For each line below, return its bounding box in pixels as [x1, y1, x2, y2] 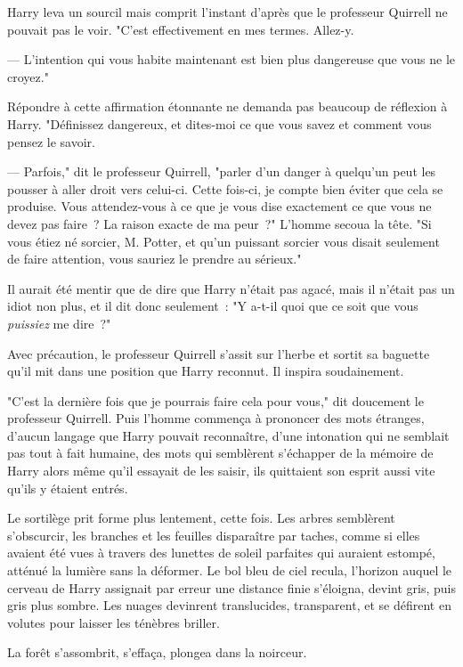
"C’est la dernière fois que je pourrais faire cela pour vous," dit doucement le [7, 391, 424, 410]
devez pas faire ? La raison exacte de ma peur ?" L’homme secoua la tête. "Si [7, 214, 432, 232]
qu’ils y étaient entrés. [7, 478, 128, 497]
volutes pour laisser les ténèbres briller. [7, 613, 220, 631]
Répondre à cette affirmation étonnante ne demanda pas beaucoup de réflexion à [7, 97, 448, 116]
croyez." [7, 67, 49, 85]
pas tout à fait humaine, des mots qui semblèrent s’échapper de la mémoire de [7, 443, 434, 462]
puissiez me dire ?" [7, 313, 111, 332]
